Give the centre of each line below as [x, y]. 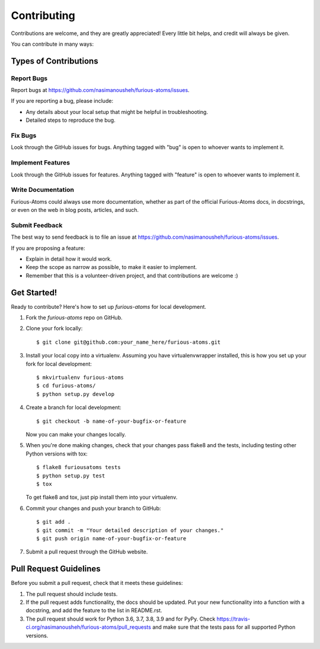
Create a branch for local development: [73, 407]
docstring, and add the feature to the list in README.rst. [94, 610]
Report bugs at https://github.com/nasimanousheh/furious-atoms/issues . [100, 90]
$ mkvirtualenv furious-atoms [80, 378]
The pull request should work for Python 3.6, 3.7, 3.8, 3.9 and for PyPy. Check [121, 619]
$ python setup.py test [71, 476]
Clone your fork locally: [54, 328]
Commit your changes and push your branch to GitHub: [93, 508]
